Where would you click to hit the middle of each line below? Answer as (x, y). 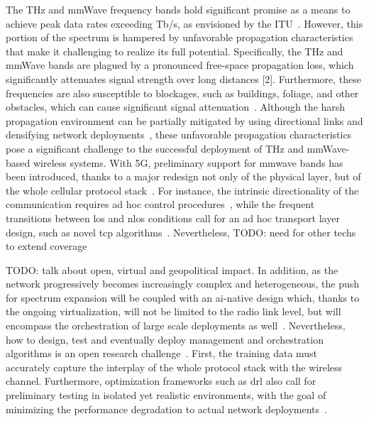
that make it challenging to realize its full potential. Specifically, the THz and (175, 51)
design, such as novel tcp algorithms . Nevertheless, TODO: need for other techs (181, 232)
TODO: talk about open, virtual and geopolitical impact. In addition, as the (172, 269)
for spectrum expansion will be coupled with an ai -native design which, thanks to (183, 297)
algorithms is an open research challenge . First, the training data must (162, 353)
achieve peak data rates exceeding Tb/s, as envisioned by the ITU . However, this (184, 23)
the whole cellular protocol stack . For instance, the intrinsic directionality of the (182, 190)
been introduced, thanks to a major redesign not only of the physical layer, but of (183, 176)
